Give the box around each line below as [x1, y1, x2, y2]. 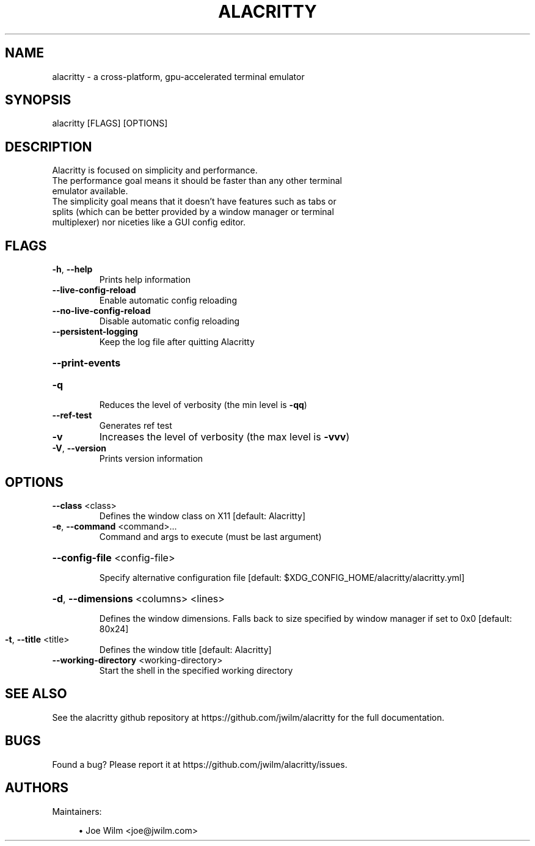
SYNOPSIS [5, 92, 71, 108]
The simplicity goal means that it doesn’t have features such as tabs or [52, 196, 337, 207]
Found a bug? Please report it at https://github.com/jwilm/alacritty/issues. [52, 759, 348, 770]
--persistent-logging [52, 326, 138, 337]
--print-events [52, 357, 121, 370]
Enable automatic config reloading [99, 295, 237, 306]
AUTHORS [5, 780, 69, 796]
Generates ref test [99, 420, 172, 431]
